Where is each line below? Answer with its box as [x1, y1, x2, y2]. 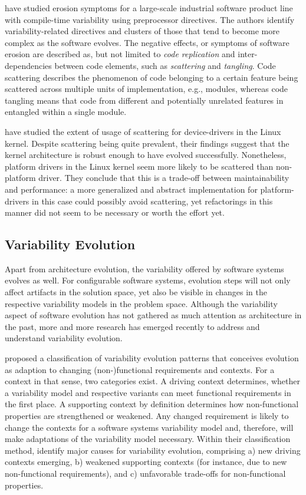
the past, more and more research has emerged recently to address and [5, 320, 260, 332]
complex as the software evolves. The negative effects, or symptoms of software [5, 36, 289, 48]
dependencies [5, 59, 52, 71]
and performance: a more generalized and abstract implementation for [5, 183, 258, 195]
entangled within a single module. [5, 105, 127, 118]
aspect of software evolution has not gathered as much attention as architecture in [5, 309, 302, 321]
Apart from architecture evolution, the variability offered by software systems [5, 262, 284, 275]
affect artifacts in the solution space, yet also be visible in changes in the [5, 286, 267, 298]
